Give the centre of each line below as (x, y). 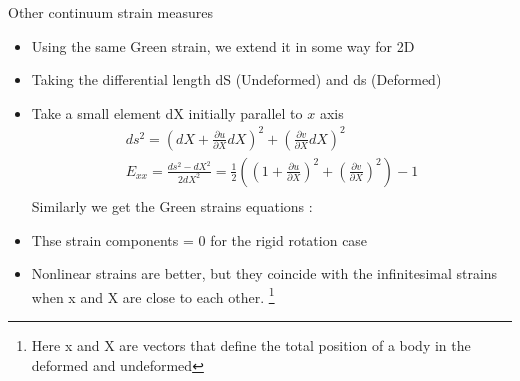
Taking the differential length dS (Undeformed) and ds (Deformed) (236, 79)
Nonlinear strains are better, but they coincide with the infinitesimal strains (264, 273)
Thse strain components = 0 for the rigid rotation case (199, 239)
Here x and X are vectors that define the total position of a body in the (251, 345)
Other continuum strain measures (110, 12)
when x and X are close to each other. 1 (153, 295)
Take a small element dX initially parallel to (167, 112)
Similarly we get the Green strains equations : (172, 205)
